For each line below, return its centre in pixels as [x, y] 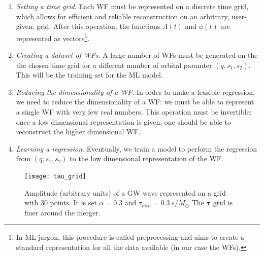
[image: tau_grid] [55, 176]
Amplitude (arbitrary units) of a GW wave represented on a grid [125, 192]
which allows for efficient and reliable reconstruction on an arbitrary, [123, 16]
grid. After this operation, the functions [98, 26]
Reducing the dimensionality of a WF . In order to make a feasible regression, [135, 92]
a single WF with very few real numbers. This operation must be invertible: [134, 112]
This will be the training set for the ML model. [89, 75]
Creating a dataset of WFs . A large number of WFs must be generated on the [137, 55]
